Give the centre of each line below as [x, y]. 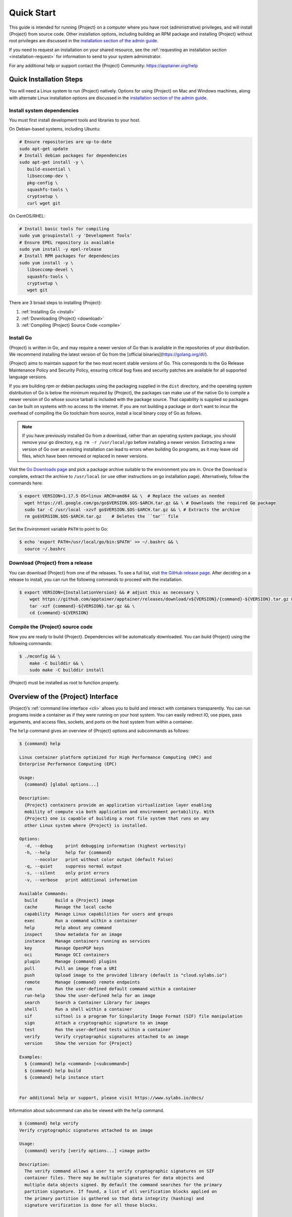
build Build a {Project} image [69, 900]
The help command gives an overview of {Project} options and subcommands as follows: [99, 731]
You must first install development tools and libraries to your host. [75, 120]
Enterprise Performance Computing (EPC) [68, 764]
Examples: [31, 1057]
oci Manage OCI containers [67, 955]
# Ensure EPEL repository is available [67, 242]
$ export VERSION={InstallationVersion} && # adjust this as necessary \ [109, 592]
